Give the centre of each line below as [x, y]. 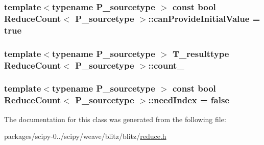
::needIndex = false [189, 100]
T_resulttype [201, 53]
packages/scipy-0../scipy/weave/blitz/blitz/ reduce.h [85, 136]
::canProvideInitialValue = [204, 18]
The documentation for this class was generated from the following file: [115, 119]
